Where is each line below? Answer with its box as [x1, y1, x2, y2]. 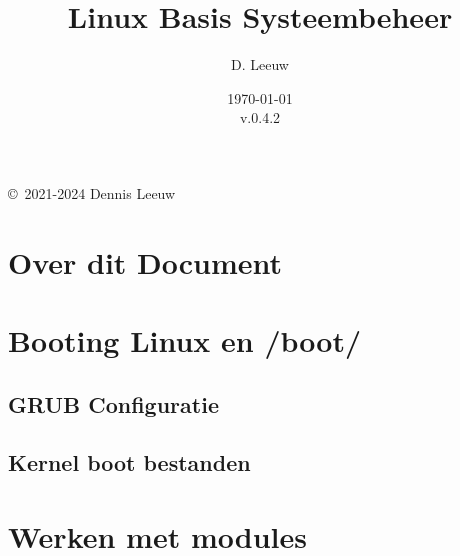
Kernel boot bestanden [8, 447, 251, 478]
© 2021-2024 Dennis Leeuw [8, 182, 176, 203]
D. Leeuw [231, 54, 289, 75]
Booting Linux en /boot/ [8, 320, 362, 361]
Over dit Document [8, 241, 283, 282]
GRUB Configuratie [8, 388, 219, 419]
